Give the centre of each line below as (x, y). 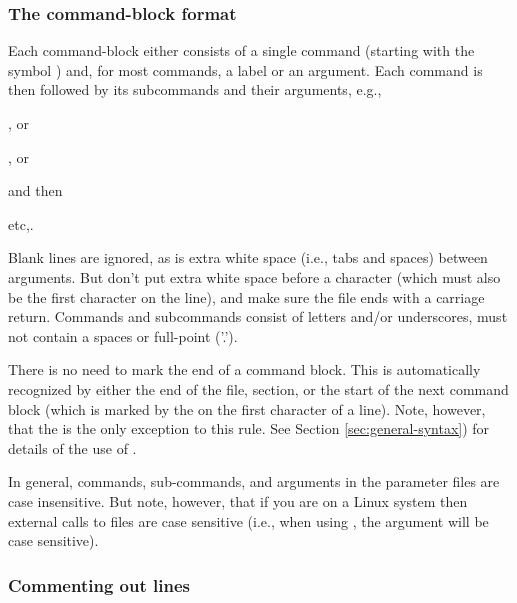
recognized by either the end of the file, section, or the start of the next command (258, 388)
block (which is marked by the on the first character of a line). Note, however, (247, 408)
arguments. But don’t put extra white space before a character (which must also (254, 276)
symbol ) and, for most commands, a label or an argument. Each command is (245, 69)
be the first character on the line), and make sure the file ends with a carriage (246, 296)
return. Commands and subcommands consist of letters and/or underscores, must (258, 316)
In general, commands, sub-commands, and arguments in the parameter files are (254, 481)
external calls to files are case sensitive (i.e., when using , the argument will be (248, 520)
